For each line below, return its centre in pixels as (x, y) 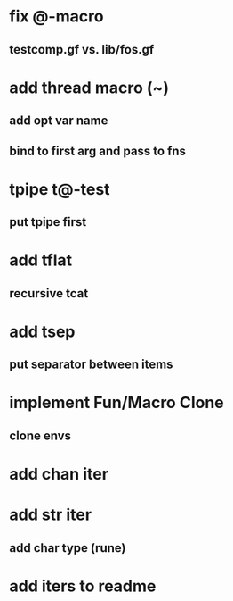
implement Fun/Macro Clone (116, 403)
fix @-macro (56, 17)
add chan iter (59, 474)
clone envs (40, 435)
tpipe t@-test (60, 189)
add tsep (42, 331)
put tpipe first (48, 222)
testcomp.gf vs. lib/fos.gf (82, 50)
